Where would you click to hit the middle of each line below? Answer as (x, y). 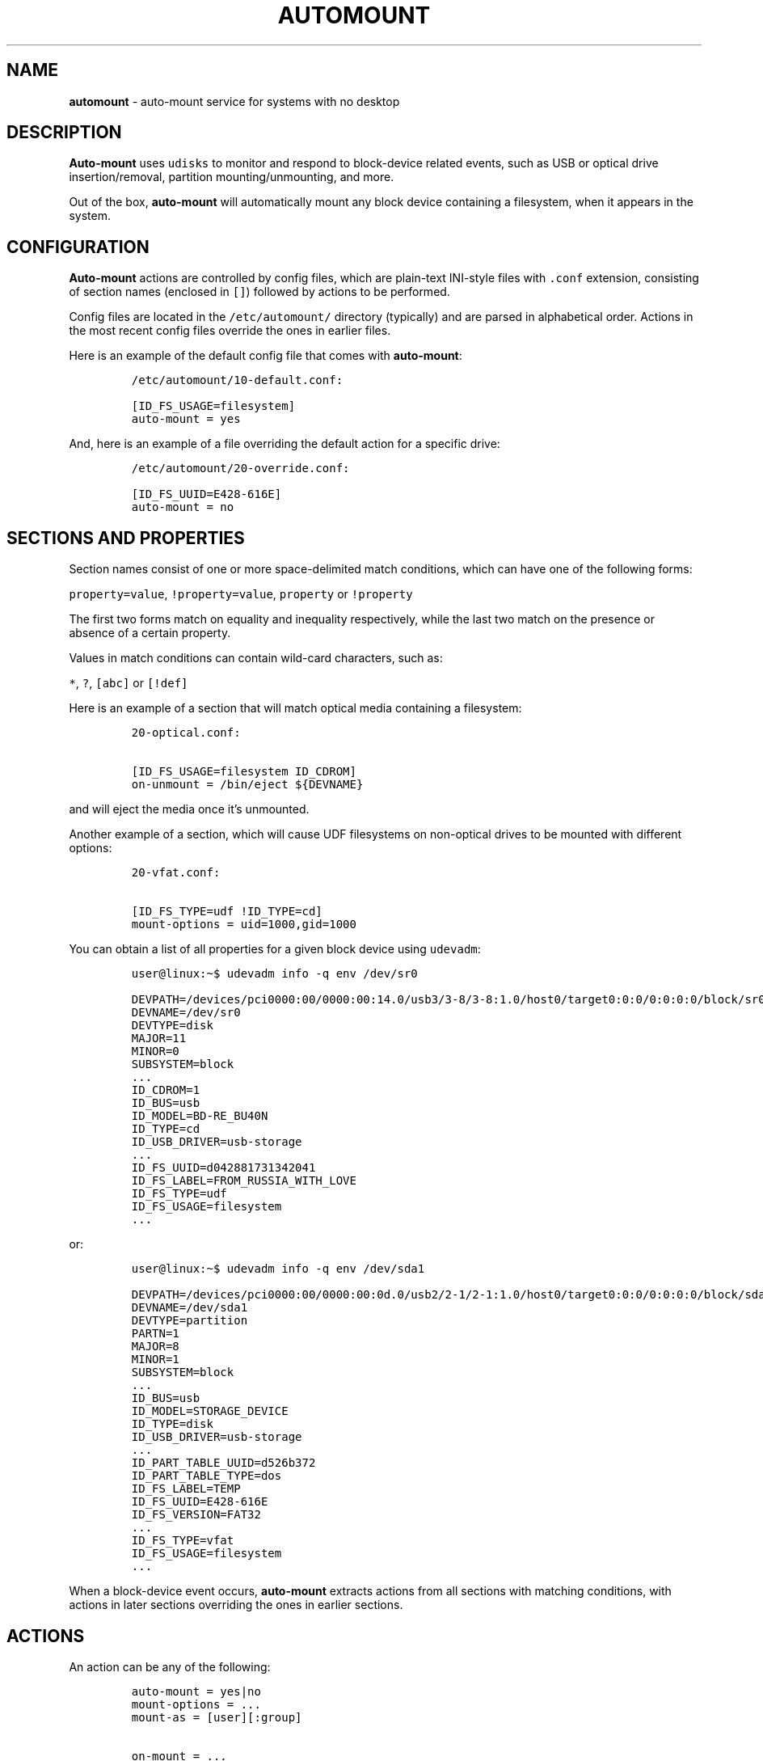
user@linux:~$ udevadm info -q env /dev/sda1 (278, 1269)
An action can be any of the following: (170, 1666)
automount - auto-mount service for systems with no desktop (234, 101)
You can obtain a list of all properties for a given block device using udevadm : (275, 949)
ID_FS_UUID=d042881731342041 (223, 1168)
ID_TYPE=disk (172, 1424)
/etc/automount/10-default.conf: (237, 380)
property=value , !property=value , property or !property (241, 594)
